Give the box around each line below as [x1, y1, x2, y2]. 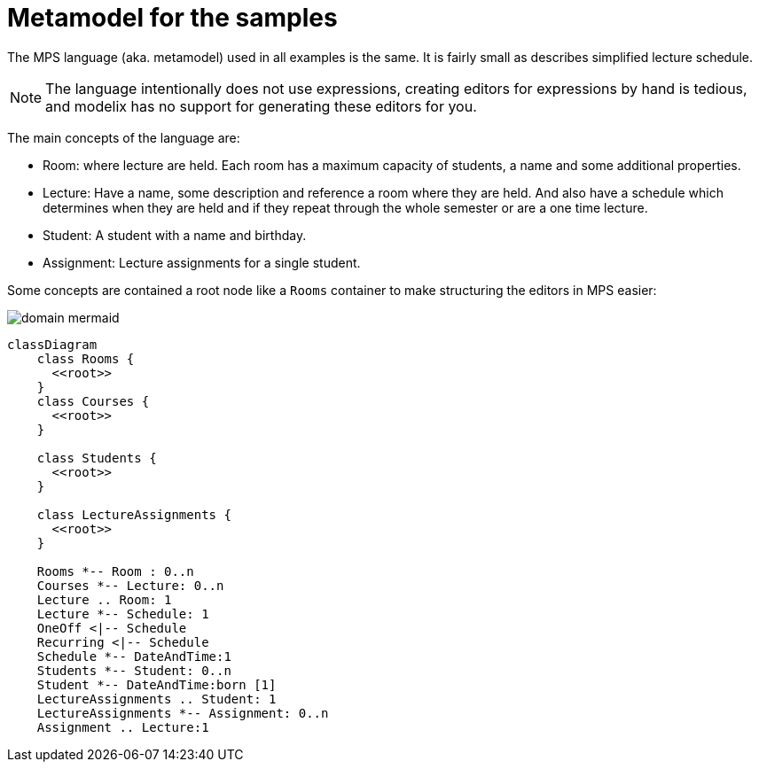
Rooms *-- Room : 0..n [36, 563, 194, 579]
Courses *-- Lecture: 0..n [36, 578, 224, 593]
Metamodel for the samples [7, 3, 338, 33]
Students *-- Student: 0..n [36, 663, 231, 678]
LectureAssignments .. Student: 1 [36, 691, 277, 706]
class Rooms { [36, 351, 135, 366]
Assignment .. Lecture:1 [36, 719, 209, 734]
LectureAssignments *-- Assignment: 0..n [36, 705, 329, 720]
